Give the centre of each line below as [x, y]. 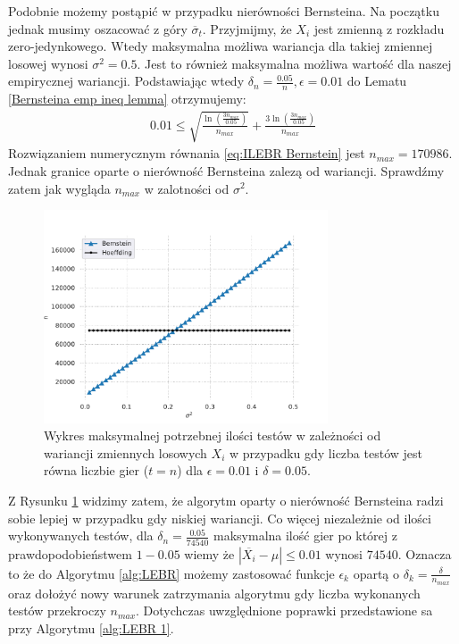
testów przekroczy [57, 611]
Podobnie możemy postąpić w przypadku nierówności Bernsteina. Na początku [224, 11]
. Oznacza [425, 553]
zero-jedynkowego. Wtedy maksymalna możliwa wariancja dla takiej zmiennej [221, 46]
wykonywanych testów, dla [81, 535]
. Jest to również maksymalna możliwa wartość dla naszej [294, 63]
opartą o [376, 573]
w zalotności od [187, 188]
